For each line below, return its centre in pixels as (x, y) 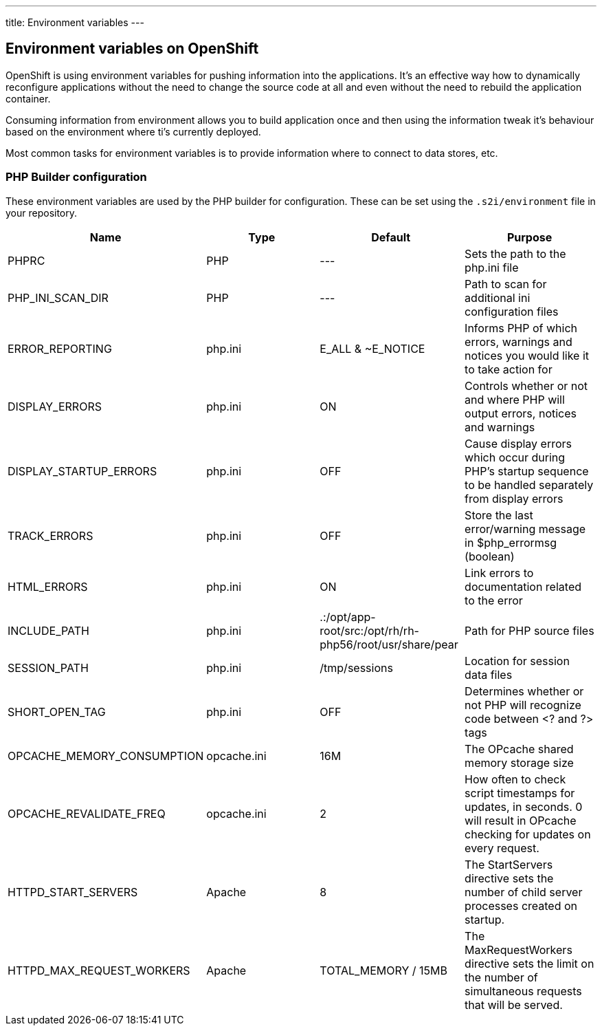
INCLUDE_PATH (48, 630)
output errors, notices (521, 413)
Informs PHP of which (521, 328)
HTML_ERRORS (48, 586)
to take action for (509, 369)
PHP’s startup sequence (527, 471)
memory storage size (519, 762)
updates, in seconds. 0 (524, 806)
